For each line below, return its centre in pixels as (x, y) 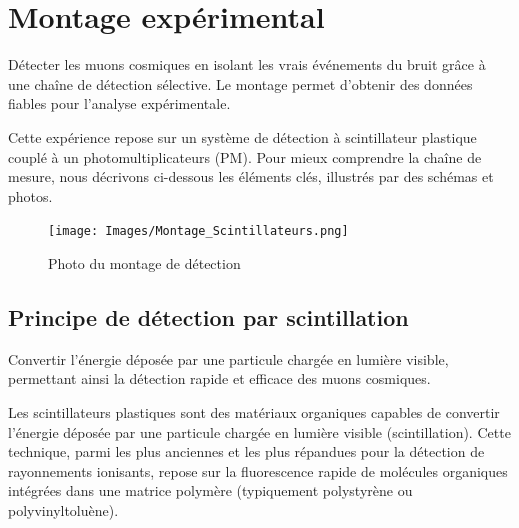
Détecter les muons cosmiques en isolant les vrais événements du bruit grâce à (247, 64)
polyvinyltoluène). (63, 509)
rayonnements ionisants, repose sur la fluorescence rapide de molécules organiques (258, 470)
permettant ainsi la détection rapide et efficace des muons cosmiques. (219, 378)
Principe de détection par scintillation (208, 316)
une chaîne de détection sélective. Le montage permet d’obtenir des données (240, 83)
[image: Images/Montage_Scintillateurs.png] (198, 231)
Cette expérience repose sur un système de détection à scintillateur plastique (242, 136)
